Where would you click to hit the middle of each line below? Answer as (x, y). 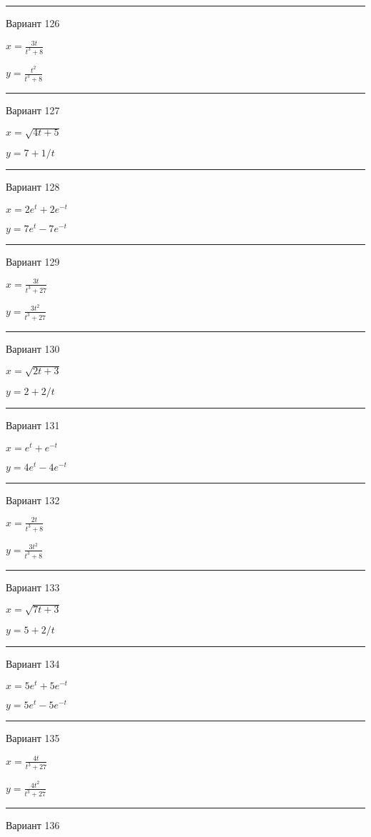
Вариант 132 (33, 500)
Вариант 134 (33, 663)
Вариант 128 (33, 187)
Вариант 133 (33, 587)
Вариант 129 (33, 261)
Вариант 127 (33, 110)
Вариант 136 (33, 825)
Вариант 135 (33, 738)
